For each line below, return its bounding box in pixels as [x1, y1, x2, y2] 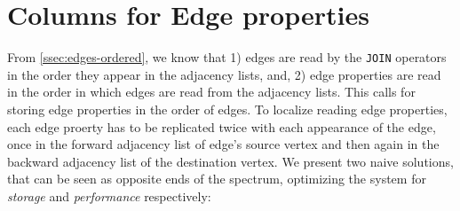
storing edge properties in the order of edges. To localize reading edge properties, [7, 99, 448, 118]
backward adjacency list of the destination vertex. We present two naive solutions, [7, 152, 454, 170]
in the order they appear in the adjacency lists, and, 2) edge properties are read [7, 65, 441, 83]
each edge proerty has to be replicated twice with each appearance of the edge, [7, 117, 436, 136]
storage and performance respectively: [7, 186, 211, 205]
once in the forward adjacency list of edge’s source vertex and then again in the [7, 135, 440, 153]
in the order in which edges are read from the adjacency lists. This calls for [7, 82, 416, 101]
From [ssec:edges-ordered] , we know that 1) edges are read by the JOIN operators [7, 48, 447, 66]
